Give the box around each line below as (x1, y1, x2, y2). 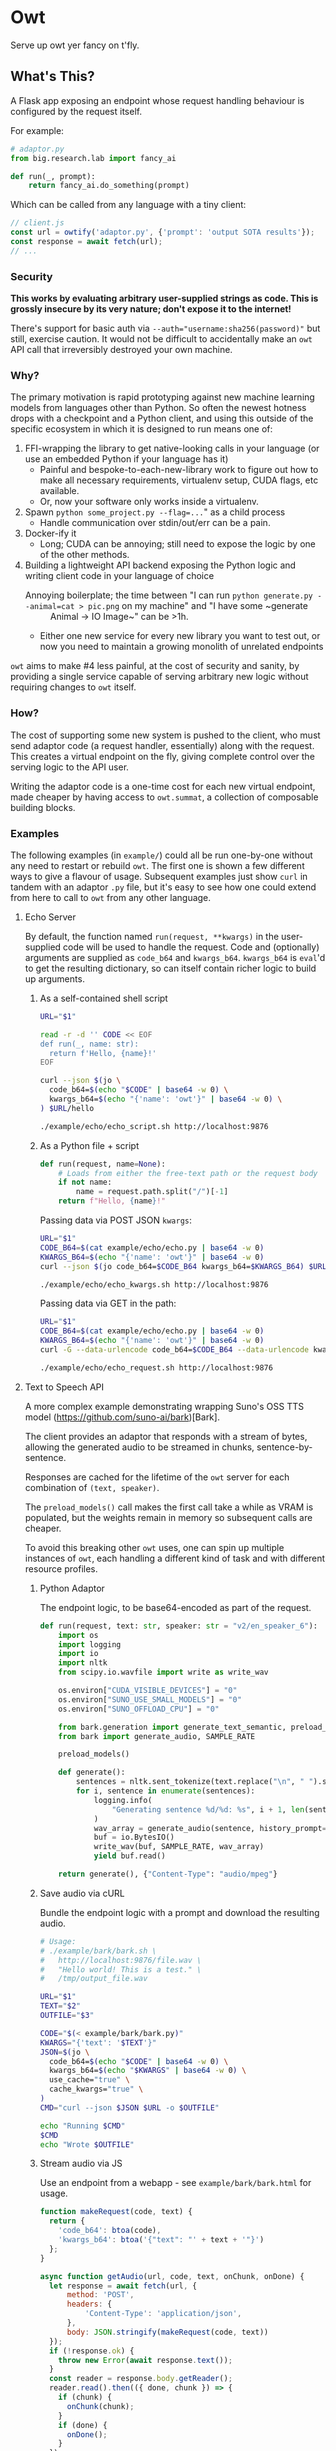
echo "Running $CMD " (39, 2121, 126, 2131)
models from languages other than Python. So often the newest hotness (10, 402, 307, 414)
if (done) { (58, 2420, 108, 2430)
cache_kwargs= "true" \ (48, 2084, 144, 2095)
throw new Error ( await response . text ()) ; (58, 2355, 233, 2365)
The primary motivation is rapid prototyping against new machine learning (10, 391, 315, 403)
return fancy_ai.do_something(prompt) (28, 181, 190, 191)
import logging (58, 1639, 122, 1650)
